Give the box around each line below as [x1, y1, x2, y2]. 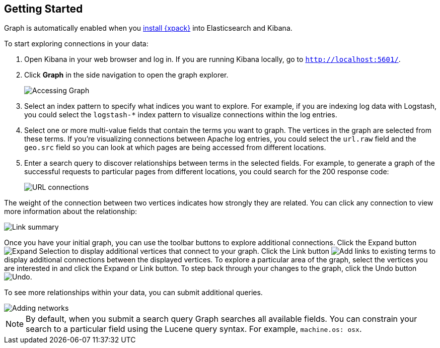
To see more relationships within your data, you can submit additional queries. [4, 288, 263, 297]
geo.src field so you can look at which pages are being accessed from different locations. [24, 143, 326, 152]
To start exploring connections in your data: [4, 39, 149, 48]
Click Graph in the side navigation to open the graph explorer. [24, 71, 229, 80]
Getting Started [4, 3, 83, 15]
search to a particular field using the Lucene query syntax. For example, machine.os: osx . [26, 324, 362, 334]
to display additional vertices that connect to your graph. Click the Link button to [71, 247, 436, 256]
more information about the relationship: [4, 207, 137, 216]
